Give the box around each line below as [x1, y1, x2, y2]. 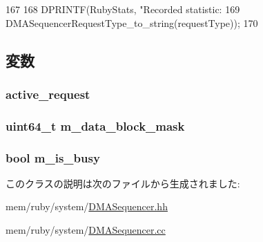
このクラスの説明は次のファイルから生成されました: [6, 176, 240, 190]
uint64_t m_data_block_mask [6, 117, 185, 134]
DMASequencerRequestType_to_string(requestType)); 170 [6, 15, 258, 30]
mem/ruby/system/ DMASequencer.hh [6, 199, 168, 214]
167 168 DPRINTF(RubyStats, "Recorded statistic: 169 [6, 2, 240, 16]
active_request [6, 85, 90, 102]
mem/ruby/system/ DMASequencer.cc [6, 223, 166, 237]
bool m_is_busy [6, 149, 100, 166]
